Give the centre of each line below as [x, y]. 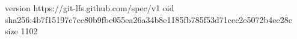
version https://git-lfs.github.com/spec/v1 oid [90, 8]
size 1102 [21, 31]
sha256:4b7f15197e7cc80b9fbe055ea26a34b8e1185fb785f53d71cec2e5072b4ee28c [149, 19]
